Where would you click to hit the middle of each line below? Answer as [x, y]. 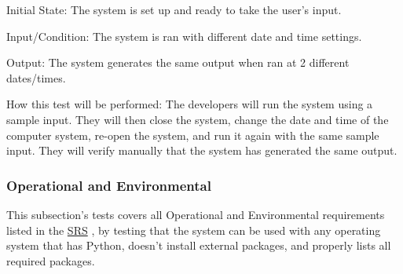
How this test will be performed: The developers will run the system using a [190, 104]
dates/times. [36, 77]
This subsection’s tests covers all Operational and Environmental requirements [196, 214]
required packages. [51, 260]
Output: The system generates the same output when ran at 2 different [178, 62]
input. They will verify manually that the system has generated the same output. [202, 150]
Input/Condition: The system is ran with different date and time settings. [184, 36]
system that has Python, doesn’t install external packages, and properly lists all [199, 245]
